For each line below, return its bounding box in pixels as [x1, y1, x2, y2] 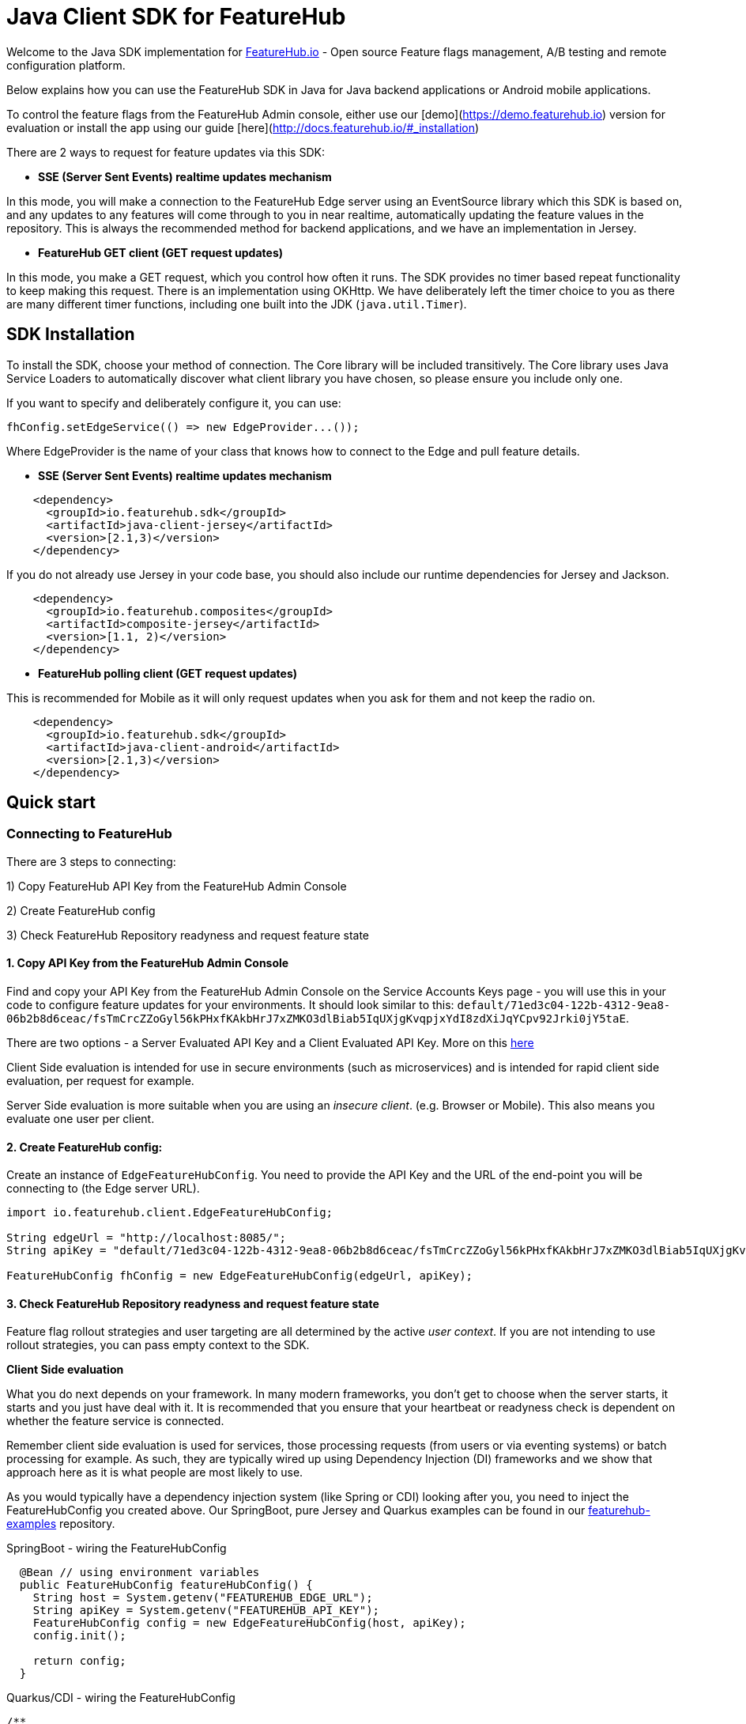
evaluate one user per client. [6, 1112, 155, 1126]
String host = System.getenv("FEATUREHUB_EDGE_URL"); [32, 1591, 373, 1605]
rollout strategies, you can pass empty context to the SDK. [6, 1338, 310, 1352]
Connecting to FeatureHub [6, 826, 172, 842]
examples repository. [6, 1517, 115, 1531]
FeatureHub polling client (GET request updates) [38, 666, 298, 680]
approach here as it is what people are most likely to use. [6, 1465, 303, 1480]
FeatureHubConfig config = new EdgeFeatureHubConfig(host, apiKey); [32, 1616, 466, 1630]
